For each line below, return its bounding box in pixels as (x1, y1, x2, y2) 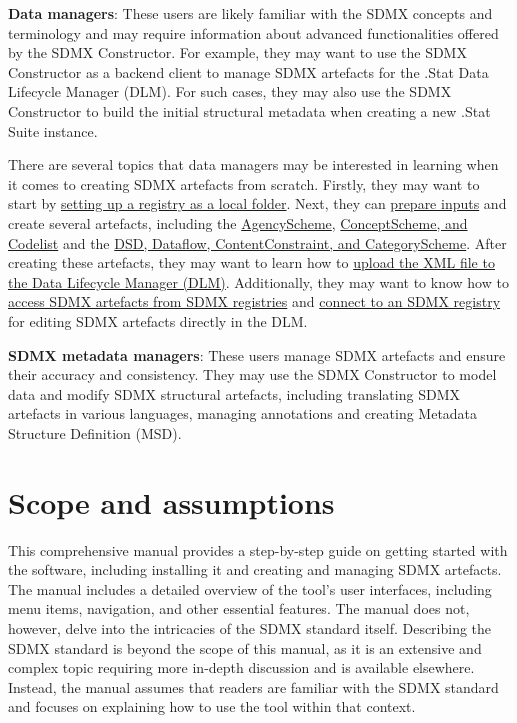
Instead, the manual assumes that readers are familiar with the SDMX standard (8, 676, 499, 697)
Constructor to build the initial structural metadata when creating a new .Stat (8, 100, 491, 121)
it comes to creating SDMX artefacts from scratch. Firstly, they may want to (8, 173, 480, 194)
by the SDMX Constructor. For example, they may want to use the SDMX (8, 42, 467, 63)
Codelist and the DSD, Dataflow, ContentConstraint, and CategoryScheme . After (8, 232, 507, 253)
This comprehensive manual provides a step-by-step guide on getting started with (8, 539, 508, 560)
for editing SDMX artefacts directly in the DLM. (8, 310, 308, 331)
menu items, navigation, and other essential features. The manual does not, (8, 598, 470, 619)
